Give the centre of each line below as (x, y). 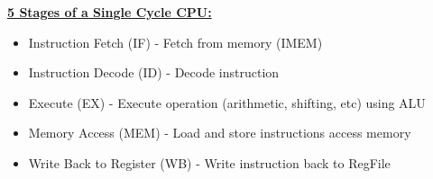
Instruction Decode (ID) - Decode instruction (154, 72)
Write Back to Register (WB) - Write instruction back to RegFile (209, 162)
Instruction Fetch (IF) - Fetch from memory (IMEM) (175, 42)
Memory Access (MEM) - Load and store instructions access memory (220, 133)
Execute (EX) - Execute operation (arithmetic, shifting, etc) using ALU (227, 102)
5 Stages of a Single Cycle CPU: (110, 12)
